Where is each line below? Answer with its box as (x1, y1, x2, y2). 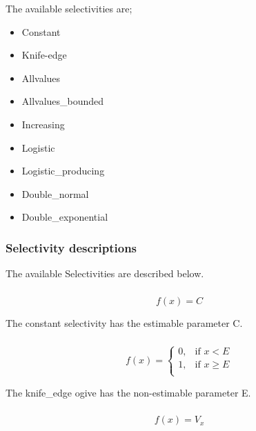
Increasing (21, 117, 65, 131)
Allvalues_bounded (21, 94, 104, 108)
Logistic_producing (21, 163, 105, 178)
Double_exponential (21, 210, 108, 224)
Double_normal (21, 186, 89, 201)
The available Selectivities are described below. (6, 266, 204, 281)
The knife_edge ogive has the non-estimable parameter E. (6, 385, 251, 399)
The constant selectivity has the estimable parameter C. (6, 315, 243, 330)
